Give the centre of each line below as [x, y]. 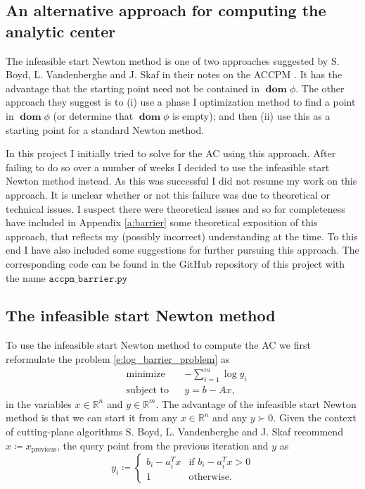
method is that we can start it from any [92, 417]
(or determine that [93, 115]
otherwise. [210, 477]
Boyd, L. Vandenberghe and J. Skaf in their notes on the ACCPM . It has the [174, 74]
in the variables [39, 403]
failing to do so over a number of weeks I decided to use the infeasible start [168, 167]
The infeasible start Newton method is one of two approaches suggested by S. [173, 60]
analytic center [61, 31]
